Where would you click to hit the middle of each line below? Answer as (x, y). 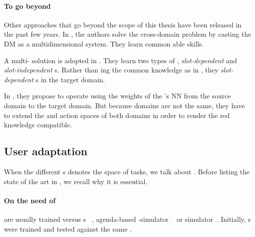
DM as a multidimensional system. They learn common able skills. (104, 43)
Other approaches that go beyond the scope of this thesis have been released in (123, 24)
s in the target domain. (71, 79)
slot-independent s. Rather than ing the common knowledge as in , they (111, 70)
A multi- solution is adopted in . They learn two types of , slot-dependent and (121, 60)
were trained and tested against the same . (68, 228)
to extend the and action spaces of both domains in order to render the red (117, 115)
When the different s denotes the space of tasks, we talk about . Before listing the (127, 171)
